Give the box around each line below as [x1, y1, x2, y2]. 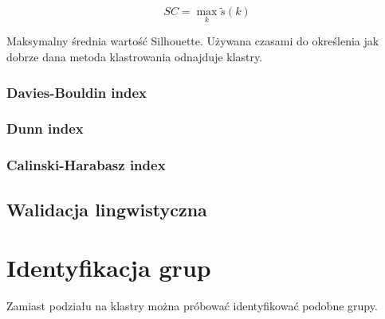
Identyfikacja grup [6, 251, 211, 284]
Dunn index [6, 119, 84, 138]
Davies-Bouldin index [6, 82, 147, 102]
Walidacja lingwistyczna [6, 196, 207, 221]
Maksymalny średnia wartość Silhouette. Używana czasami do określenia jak [6, 33, 379, 49]
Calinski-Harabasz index [6, 155, 166, 175]
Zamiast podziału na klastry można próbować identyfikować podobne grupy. [6, 298, 378, 314]
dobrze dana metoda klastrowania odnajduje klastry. [6, 49, 263, 65]
